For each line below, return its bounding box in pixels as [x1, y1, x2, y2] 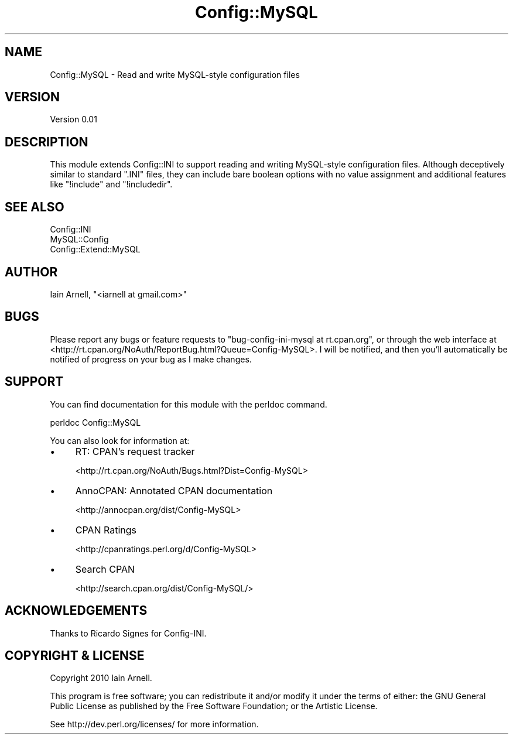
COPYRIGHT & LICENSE [5, 648, 145, 663]
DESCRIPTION [5, 134, 88, 149]
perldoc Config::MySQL [50, 417, 141, 427]
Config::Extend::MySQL [50, 244, 141, 255]
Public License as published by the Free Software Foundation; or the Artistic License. [50, 701, 378, 711]
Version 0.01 [50, 114, 97, 125]
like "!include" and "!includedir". [50, 179, 173, 190]
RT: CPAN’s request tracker [75, 445, 195, 457]
